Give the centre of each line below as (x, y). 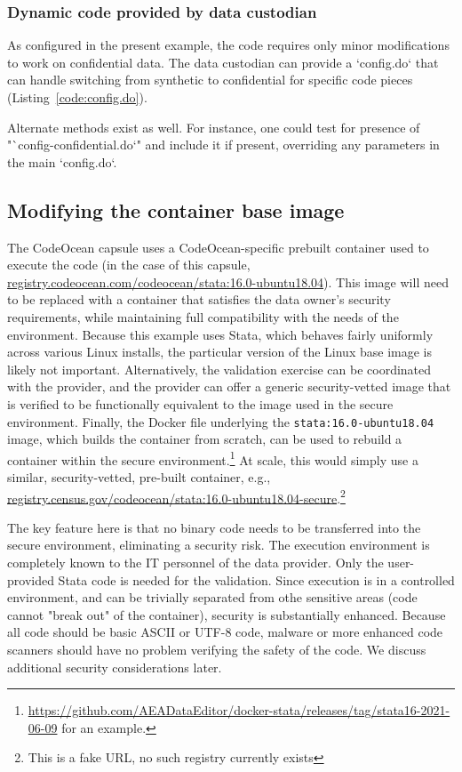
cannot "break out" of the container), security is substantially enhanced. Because (227, 614)
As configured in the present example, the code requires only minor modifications (228, 45)
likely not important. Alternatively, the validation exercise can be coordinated (219, 369)
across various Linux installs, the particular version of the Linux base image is (219, 352)
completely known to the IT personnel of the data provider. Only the (195, 563)
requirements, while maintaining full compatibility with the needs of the (203, 316)
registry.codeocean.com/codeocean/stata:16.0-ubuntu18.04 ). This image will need (228, 281)
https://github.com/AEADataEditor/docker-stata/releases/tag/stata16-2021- (239, 710)
